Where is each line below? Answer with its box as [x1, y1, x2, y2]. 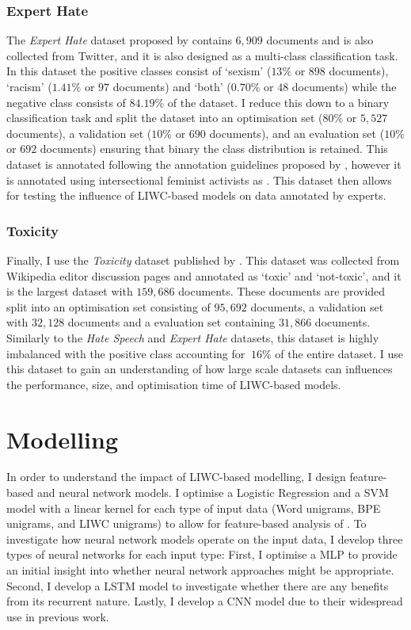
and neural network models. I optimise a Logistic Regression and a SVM [36, 484, 389, 501]
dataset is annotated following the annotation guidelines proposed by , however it [6, 155, 401, 172]
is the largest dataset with [6, 283, 133, 300]
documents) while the [291, 78, 397, 94]
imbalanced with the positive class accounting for [6, 345, 245, 361]
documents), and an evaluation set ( [209, 124, 385, 141]
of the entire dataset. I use [275, 345, 403, 361]
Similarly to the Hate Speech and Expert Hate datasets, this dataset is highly [6, 329, 379, 346]
